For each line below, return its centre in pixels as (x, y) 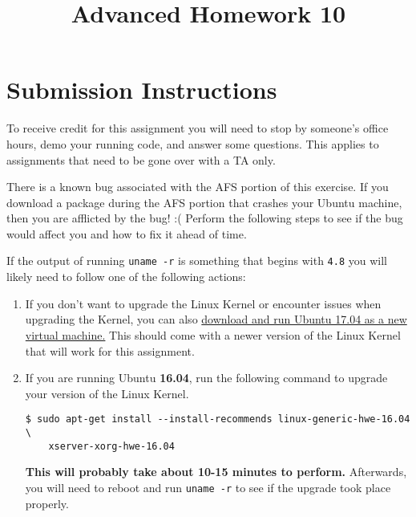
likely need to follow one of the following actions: (126, 277)
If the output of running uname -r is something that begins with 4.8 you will (197, 261)
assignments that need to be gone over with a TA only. (141, 159)
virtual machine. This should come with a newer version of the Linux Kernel (213, 334)
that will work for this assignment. (110, 350)
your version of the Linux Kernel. (107, 393)
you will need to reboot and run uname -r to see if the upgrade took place (208, 487)
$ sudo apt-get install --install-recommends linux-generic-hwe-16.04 (218, 419)
